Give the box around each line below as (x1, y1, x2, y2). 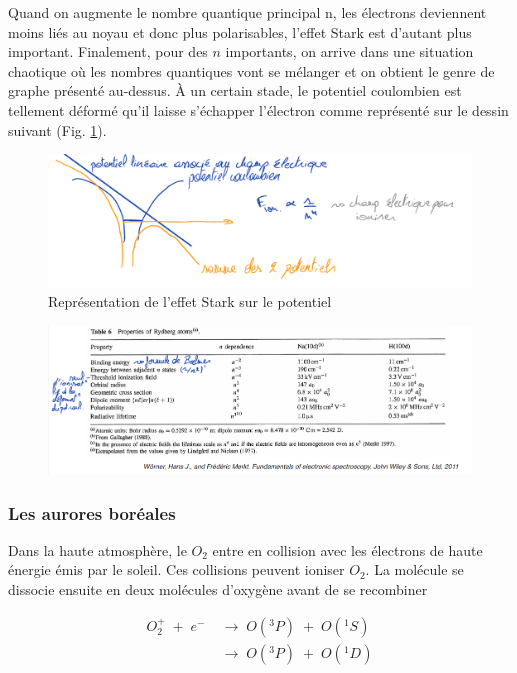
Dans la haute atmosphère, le (8, 539, 187, 560)
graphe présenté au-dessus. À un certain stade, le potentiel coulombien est (8, 80, 462, 101)
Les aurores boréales (8, 500, 176, 525)
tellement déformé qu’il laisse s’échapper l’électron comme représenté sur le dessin (8, 99, 509, 120)
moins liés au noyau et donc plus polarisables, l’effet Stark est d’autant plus (8, 21, 472, 42)
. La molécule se (365, 559, 464, 580)
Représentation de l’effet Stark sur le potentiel (48, 291, 332, 312)
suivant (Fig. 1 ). (8, 119, 107, 140)
